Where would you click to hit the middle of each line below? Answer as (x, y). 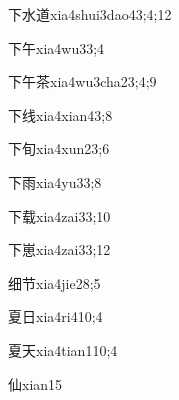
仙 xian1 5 (35, 383)
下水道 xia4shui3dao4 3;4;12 (90, 14)
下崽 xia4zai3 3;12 (59, 249)
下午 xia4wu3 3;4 (56, 47)
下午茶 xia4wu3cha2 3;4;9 (82, 81)
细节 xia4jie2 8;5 (54, 282)
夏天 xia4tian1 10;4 (63, 349)
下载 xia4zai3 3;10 (59, 215)
